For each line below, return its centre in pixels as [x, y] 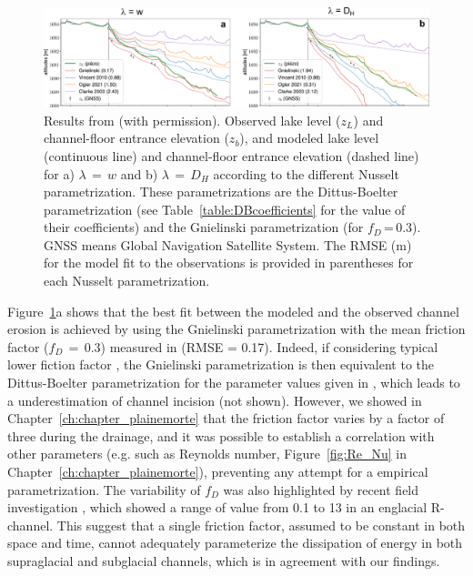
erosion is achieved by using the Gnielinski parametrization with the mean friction [236, 329]
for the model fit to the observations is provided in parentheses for [229, 263]
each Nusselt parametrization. [127, 281]
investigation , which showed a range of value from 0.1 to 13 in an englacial [217, 507]
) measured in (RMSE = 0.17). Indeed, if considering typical [269, 346]
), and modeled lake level [309, 138]
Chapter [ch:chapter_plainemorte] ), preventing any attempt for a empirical [218, 472]
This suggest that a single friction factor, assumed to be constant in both [261, 525]
